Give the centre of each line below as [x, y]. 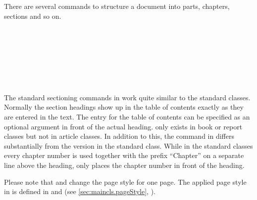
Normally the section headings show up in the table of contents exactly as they [124, 107]
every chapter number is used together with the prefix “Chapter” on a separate [124, 155]
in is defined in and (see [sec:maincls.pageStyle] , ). [80, 191]
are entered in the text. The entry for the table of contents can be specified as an [127, 116]
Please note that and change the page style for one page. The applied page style [125, 181]
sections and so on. [33, 16]
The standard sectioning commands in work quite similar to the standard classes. [127, 97]
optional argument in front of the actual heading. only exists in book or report [123, 126]
